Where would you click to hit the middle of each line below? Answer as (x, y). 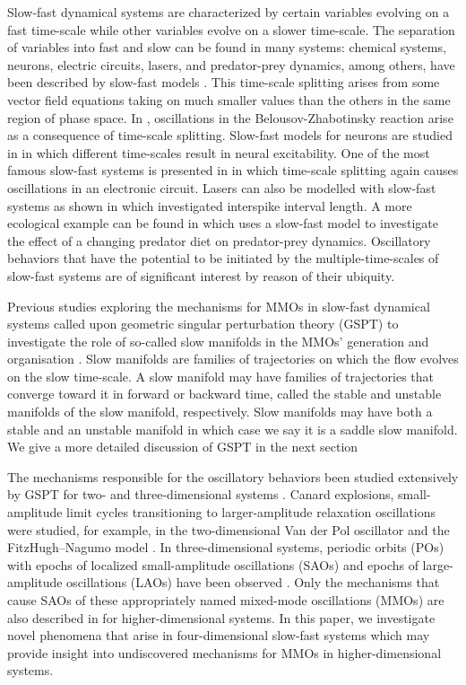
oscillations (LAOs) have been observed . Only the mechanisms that (253, 582)
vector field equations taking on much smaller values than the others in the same (229, 99)
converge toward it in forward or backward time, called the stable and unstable (224, 394)
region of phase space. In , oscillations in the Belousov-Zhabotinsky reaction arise (230, 117)
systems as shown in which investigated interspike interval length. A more (210, 205)
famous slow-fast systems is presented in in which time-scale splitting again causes (233, 170)
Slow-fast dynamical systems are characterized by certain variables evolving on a (229, 12)
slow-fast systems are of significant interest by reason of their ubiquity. (201, 275)
